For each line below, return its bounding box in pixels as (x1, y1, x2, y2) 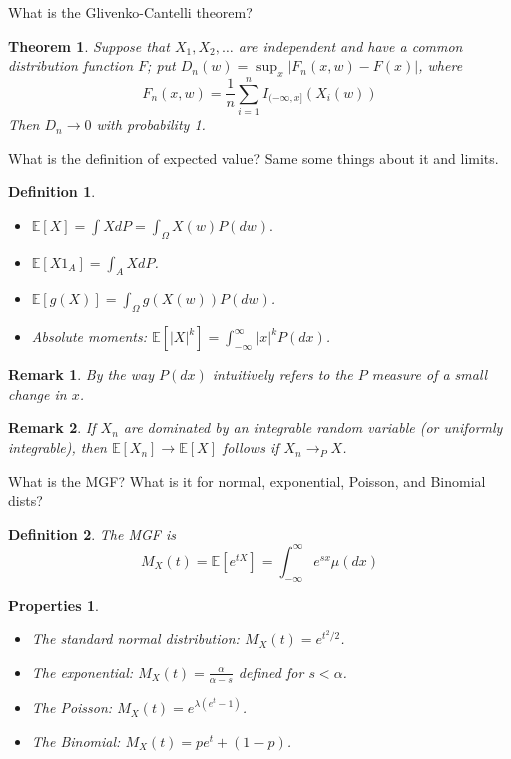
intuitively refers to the (212, 364, 353, 385)
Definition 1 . (8, 181, 96, 202)
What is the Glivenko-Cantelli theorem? (8, 2, 253, 22)
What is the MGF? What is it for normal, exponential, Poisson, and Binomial (8, 470, 486, 491)
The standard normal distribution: (31, 628, 240, 649)
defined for (238, 661, 304, 682)
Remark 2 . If (8, 417, 96, 438)
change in (8, 383, 67, 404)
